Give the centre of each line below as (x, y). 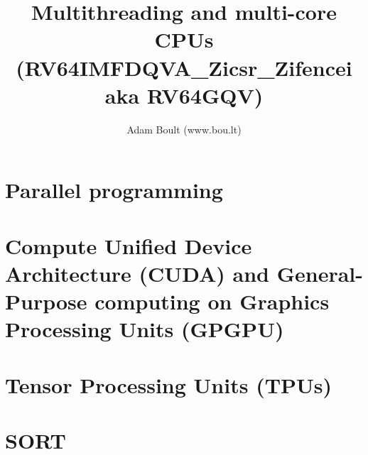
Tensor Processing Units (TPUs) (169, 384)
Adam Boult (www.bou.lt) (184, 129)
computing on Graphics (212, 301)
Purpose (46, 301)
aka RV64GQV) (184, 95)
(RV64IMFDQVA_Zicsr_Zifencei (184, 67)
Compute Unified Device (129, 245)
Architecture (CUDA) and (137, 273)
